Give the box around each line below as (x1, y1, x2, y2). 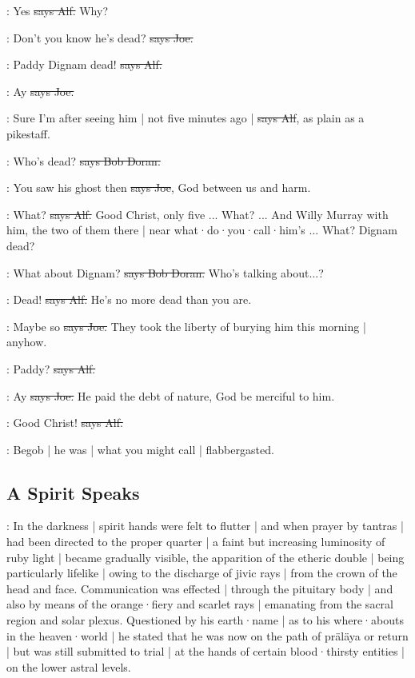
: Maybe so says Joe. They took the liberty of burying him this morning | (6, 317, 366, 334)
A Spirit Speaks (6, 480, 140, 505)
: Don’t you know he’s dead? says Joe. (6, 29, 194, 46)
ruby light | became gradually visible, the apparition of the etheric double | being (6, 548, 405, 565)
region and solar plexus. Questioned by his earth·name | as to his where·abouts (6, 612, 404, 628)
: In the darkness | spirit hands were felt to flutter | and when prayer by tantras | (6, 517, 404, 534)
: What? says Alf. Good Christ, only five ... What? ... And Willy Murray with (6, 205, 389, 222)
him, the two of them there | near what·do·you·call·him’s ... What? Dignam (6, 221, 397, 238)
